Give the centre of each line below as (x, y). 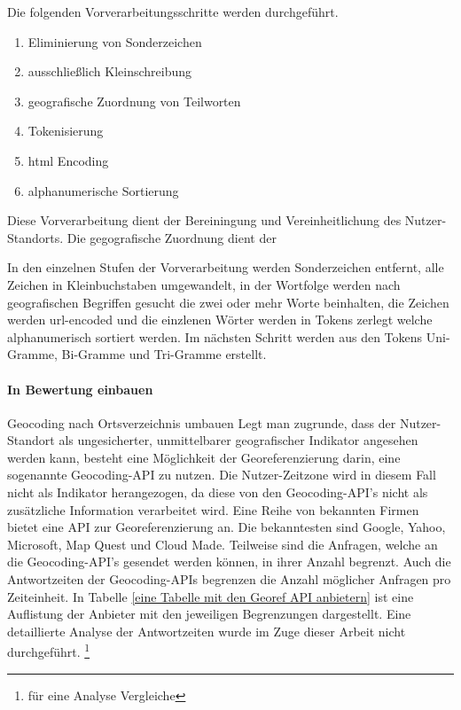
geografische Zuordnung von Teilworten (134, 101)
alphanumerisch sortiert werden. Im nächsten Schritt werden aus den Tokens (215, 336)
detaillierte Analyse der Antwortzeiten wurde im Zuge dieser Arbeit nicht (207, 631)
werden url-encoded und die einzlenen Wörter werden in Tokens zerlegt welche (220, 320)
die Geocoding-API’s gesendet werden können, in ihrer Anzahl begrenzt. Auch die (229, 562)
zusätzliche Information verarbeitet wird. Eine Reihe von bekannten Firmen (213, 509)
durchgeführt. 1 (49, 651)
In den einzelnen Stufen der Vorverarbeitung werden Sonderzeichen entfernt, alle (226, 267)
